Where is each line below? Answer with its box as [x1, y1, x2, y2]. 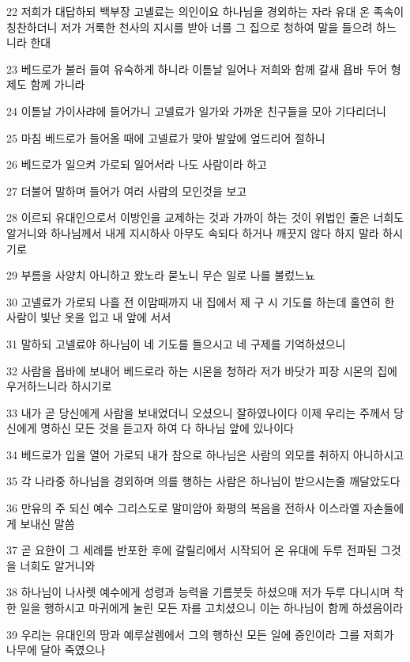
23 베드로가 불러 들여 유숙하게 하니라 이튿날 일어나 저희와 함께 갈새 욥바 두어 [6, 60, 388, 77]
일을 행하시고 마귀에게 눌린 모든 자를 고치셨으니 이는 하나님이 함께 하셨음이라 [20, 599, 404, 616]
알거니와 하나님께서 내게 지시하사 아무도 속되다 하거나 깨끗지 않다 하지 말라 [6, 224, 379, 241]
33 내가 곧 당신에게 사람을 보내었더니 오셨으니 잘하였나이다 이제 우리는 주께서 [6, 404, 390, 420]
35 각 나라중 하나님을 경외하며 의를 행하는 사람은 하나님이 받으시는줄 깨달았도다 [6, 473, 401, 489]
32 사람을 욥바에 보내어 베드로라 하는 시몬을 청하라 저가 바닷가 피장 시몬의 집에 [6, 362, 397, 379]
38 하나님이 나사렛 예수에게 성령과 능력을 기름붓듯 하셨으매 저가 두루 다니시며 [6, 584, 390, 600]
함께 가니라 [30, 76, 85, 93]
